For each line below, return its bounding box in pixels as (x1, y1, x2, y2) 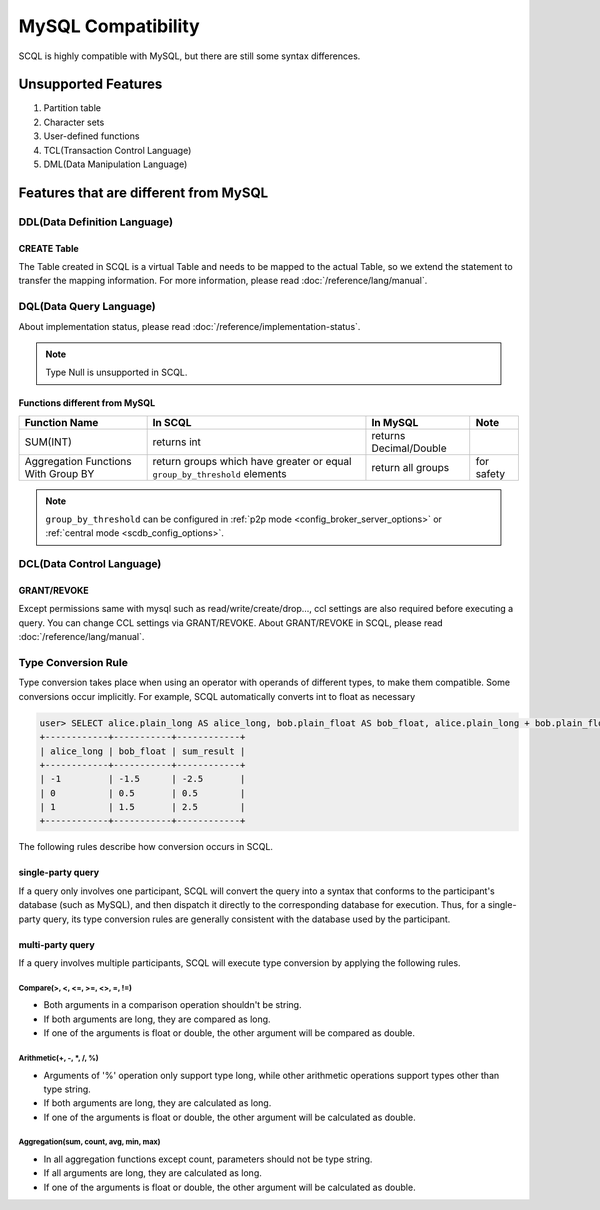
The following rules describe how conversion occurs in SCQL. (18, 841, 274, 853)
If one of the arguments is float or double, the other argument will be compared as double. (43, 1027, 415, 1039)
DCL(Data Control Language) (18, 557, 162, 571)
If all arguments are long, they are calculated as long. (43, 1167, 262, 1179)
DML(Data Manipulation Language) (43, 158, 188, 170)
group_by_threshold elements (152, 466, 287, 480)
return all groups (371, 460, 450, 474)
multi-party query (18, 938, 95, 950)
